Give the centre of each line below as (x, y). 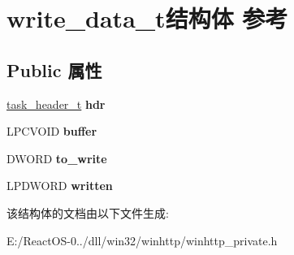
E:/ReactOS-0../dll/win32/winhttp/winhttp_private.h (142, 240)
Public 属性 (54, 69)
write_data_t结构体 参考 (147, 18)
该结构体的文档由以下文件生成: (88, 212)
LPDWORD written (60, 186)
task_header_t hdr (56, 104)
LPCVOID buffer (52, 131)
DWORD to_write (57, 158)
